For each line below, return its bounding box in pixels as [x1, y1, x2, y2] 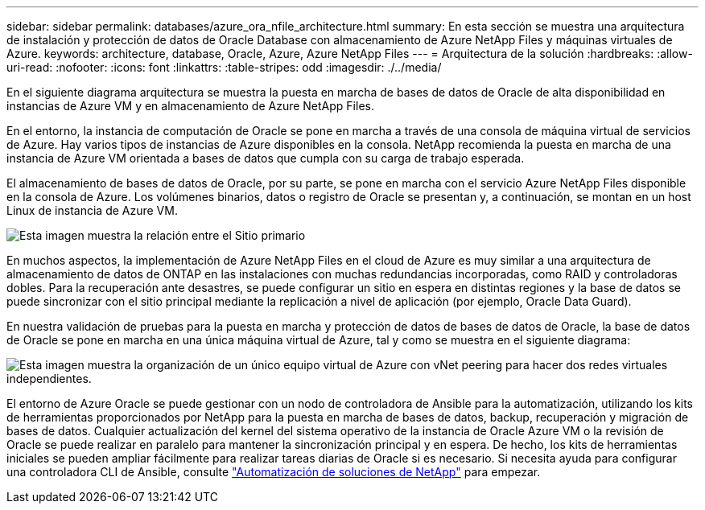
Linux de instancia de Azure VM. [6, 204, 178, 217]
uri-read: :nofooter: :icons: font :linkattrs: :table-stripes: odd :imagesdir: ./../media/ [6, 60, 442, 74]
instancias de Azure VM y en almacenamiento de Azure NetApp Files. [6, 99, 374, 113]
